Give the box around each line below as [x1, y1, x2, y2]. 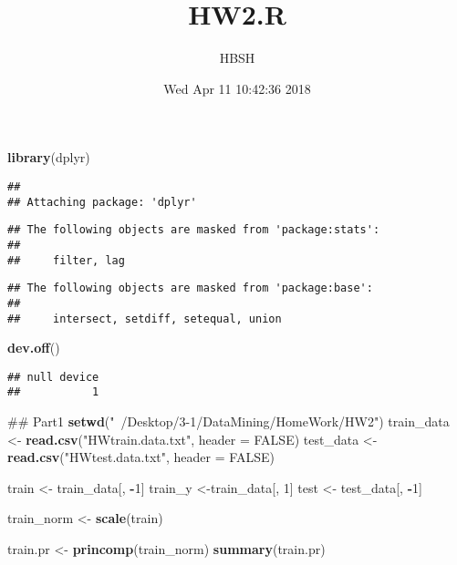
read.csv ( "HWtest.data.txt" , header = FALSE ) [7, 447, 275, 467]
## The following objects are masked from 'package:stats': [7, 223, 380, 237]
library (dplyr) [7, 148, 90, 167]
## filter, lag [7, 253, 125, 267]
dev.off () [7, 338, 60, 357]
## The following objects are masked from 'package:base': [7, 282, 373, 295]
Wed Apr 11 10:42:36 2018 [163, 78, 311, 98]
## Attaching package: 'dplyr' [7, 195, 197, 209]
